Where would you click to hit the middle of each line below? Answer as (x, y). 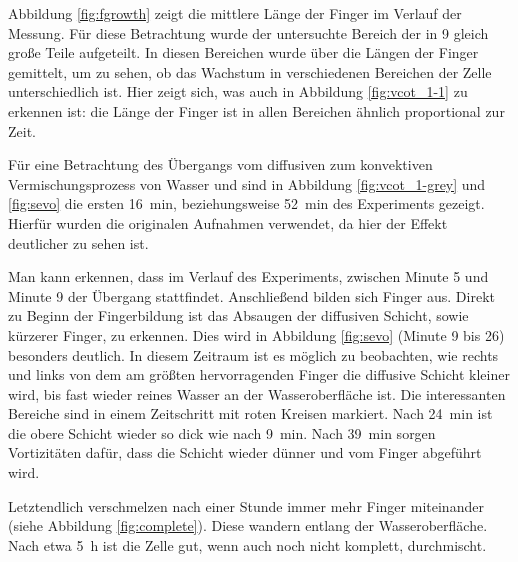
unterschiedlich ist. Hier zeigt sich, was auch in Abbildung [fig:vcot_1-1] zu (238, 91)
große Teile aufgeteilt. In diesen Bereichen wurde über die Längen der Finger (243, 52)
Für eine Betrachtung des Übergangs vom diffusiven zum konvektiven (220, 164)
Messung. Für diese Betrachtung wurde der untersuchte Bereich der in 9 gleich (248, 32)
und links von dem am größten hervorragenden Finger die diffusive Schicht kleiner (259, 374)
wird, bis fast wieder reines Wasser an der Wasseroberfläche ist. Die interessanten (257, 393)
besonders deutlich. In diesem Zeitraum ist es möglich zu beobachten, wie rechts (253, 354)
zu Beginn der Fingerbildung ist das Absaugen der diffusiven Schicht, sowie (238, 315)
